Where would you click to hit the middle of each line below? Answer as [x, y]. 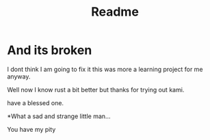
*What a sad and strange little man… [59, 116]
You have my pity [31, 129]
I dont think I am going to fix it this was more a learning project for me [105, 69]
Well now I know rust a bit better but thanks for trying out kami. [96, 89]
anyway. [19, 76]
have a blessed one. [35, 102]
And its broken [50, 50]
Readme [115, 12]
